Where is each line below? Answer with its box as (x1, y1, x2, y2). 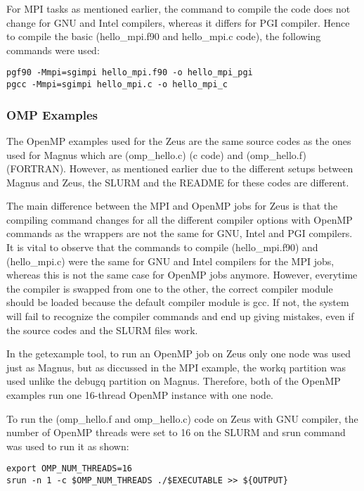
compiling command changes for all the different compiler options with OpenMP (6, 212, 353, 227)
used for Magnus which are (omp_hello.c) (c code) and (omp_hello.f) (6, 147, 306, 162)
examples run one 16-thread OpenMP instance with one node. (6, 388, 274, 402)
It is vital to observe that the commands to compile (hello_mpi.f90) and (6, 240, 318, 255)
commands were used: (6, 42, 100, 57)
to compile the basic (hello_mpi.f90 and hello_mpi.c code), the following (6, 29, 321, 44)
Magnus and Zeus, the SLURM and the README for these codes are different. (6, 174, 349, 189)
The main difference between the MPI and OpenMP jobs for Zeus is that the (6, 198, 338, 213)
